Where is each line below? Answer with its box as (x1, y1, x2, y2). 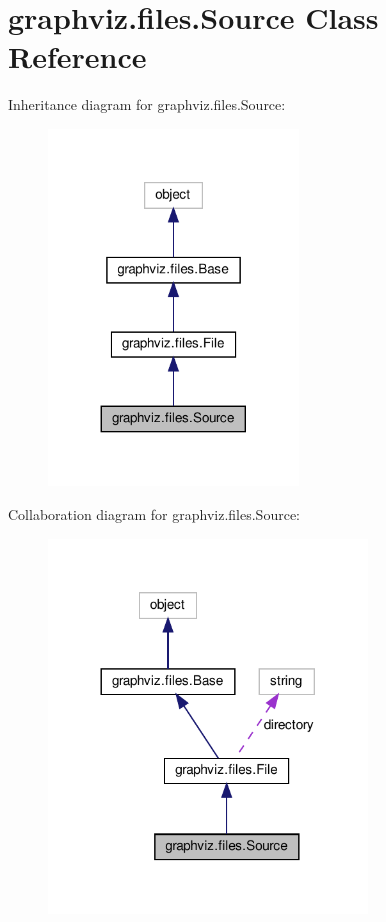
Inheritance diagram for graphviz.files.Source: (8, 94, 286, 115)
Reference (8, 36, 147, 77)
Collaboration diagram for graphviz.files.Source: (8, 503, 300, 524)
